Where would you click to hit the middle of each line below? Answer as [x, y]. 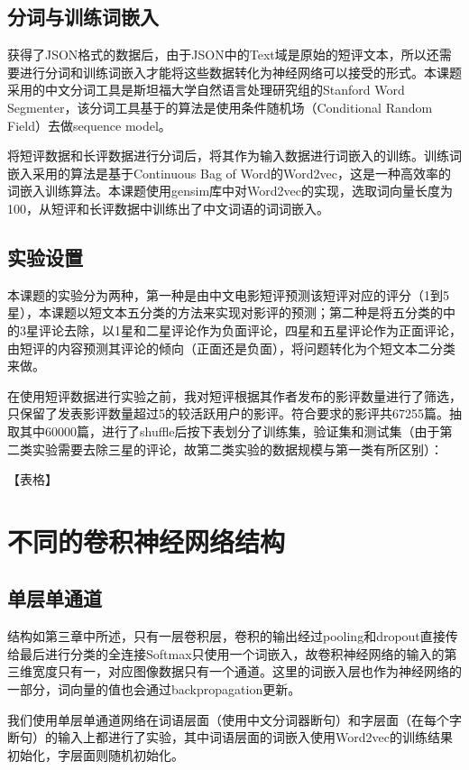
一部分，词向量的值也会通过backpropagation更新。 [154, 689]
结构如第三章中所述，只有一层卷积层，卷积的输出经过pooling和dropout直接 [226, 636]
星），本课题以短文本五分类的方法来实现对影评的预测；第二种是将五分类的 [225, 312]
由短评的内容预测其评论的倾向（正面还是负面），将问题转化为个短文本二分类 [231, 348]
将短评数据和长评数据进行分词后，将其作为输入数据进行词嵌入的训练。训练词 [234, 156]
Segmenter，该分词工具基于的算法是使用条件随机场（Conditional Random [220, 107]
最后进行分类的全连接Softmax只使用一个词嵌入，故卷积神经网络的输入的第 [238, 653]
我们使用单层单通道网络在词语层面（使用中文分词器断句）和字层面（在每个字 [234, 719]
